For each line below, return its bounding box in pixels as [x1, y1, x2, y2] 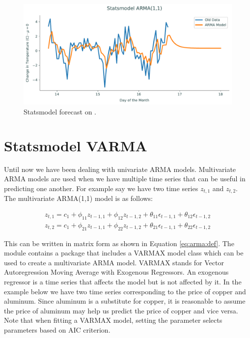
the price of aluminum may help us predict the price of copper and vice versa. [4, 305, 238, 315]
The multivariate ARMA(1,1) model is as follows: [4, 193, 153, 203]
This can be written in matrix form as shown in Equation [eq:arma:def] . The [4, 238, 234, 248]
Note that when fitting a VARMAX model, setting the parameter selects [4, 315, 222, 325]
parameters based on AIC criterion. [4, 324, 111, 335]
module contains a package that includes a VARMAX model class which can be [4, 248, 244, 258]
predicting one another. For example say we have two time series [4, 183, 198, 193]
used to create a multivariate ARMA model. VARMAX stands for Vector [4, 257, 224, 267]
